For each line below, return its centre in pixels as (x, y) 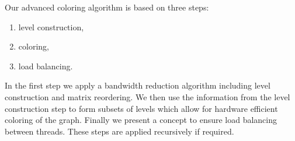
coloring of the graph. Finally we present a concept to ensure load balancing (141, 120)
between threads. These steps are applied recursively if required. (119, 131)
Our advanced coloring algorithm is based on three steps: (107, 7)
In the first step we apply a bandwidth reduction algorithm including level (138, 85)
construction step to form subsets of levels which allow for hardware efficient (141, 108)
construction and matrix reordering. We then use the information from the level (147, 96)
